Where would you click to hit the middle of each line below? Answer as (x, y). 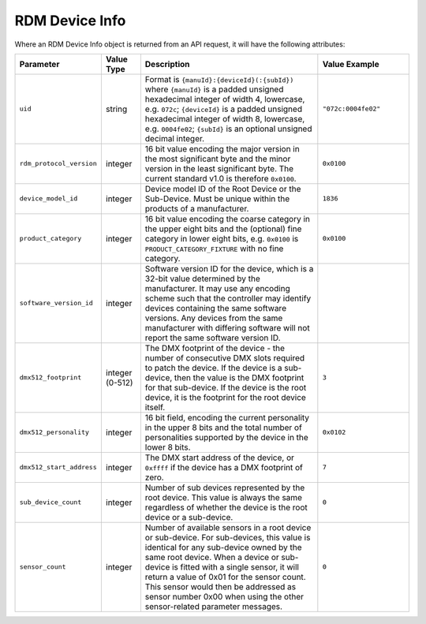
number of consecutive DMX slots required (225, 357)
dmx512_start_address (58, 467)
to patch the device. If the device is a (214, 368)
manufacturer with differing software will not (228, 327)
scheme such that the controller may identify (228, 298)
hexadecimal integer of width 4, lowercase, (225, 99)
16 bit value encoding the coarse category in (228, 219)
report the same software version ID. (213, 338)
